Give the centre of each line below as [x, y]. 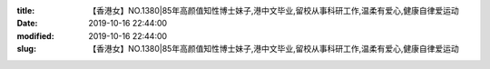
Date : [27, 24]
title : [26, 10]
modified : [35, 35]
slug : [26, 49]
